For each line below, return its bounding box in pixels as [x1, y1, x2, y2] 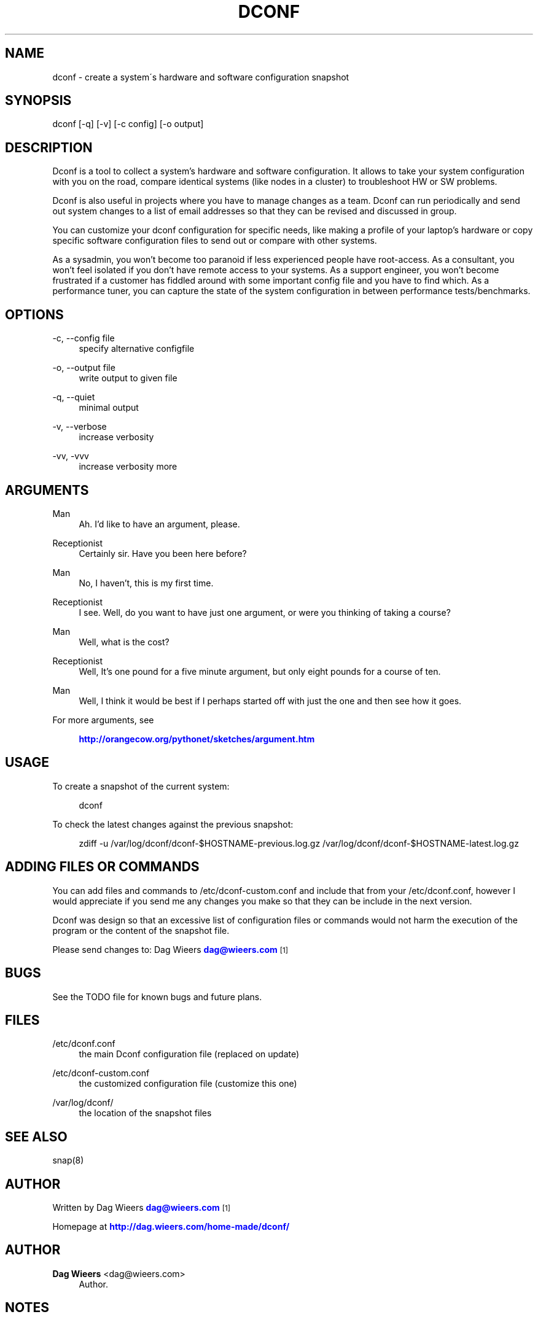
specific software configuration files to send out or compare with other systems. [52, 235, 377, 246]
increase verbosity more [79, 461, 177, 472]
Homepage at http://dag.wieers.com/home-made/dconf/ [52, 1221, 290, 1232]
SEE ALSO [5, 1129, 68, 1144]
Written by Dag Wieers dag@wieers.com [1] [52, 1202, 231, 1213]
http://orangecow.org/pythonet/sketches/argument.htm [79, 733, 315, 744]
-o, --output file [52, 362, 115, 373]
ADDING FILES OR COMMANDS [5, 859, 200, 875]
